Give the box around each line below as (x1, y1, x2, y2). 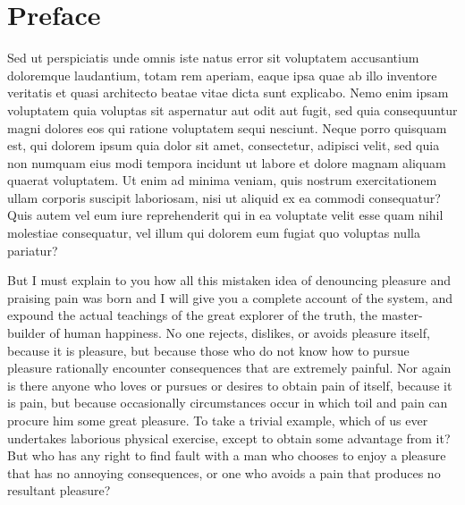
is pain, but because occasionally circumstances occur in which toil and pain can (7, 393, 448, 412)
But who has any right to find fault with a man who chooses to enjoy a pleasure (7, 446, 446, 465)
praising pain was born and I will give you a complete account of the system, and (7, 288, 453, 307)
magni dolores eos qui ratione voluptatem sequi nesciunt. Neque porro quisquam (7, 118, 447, 137)
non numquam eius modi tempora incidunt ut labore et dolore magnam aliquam (7, 153, 446, 172)
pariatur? (7, 240, 58, 259)
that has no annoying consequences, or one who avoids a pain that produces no (7, 463, 441, 482)
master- (381, 306, 423, 324)
